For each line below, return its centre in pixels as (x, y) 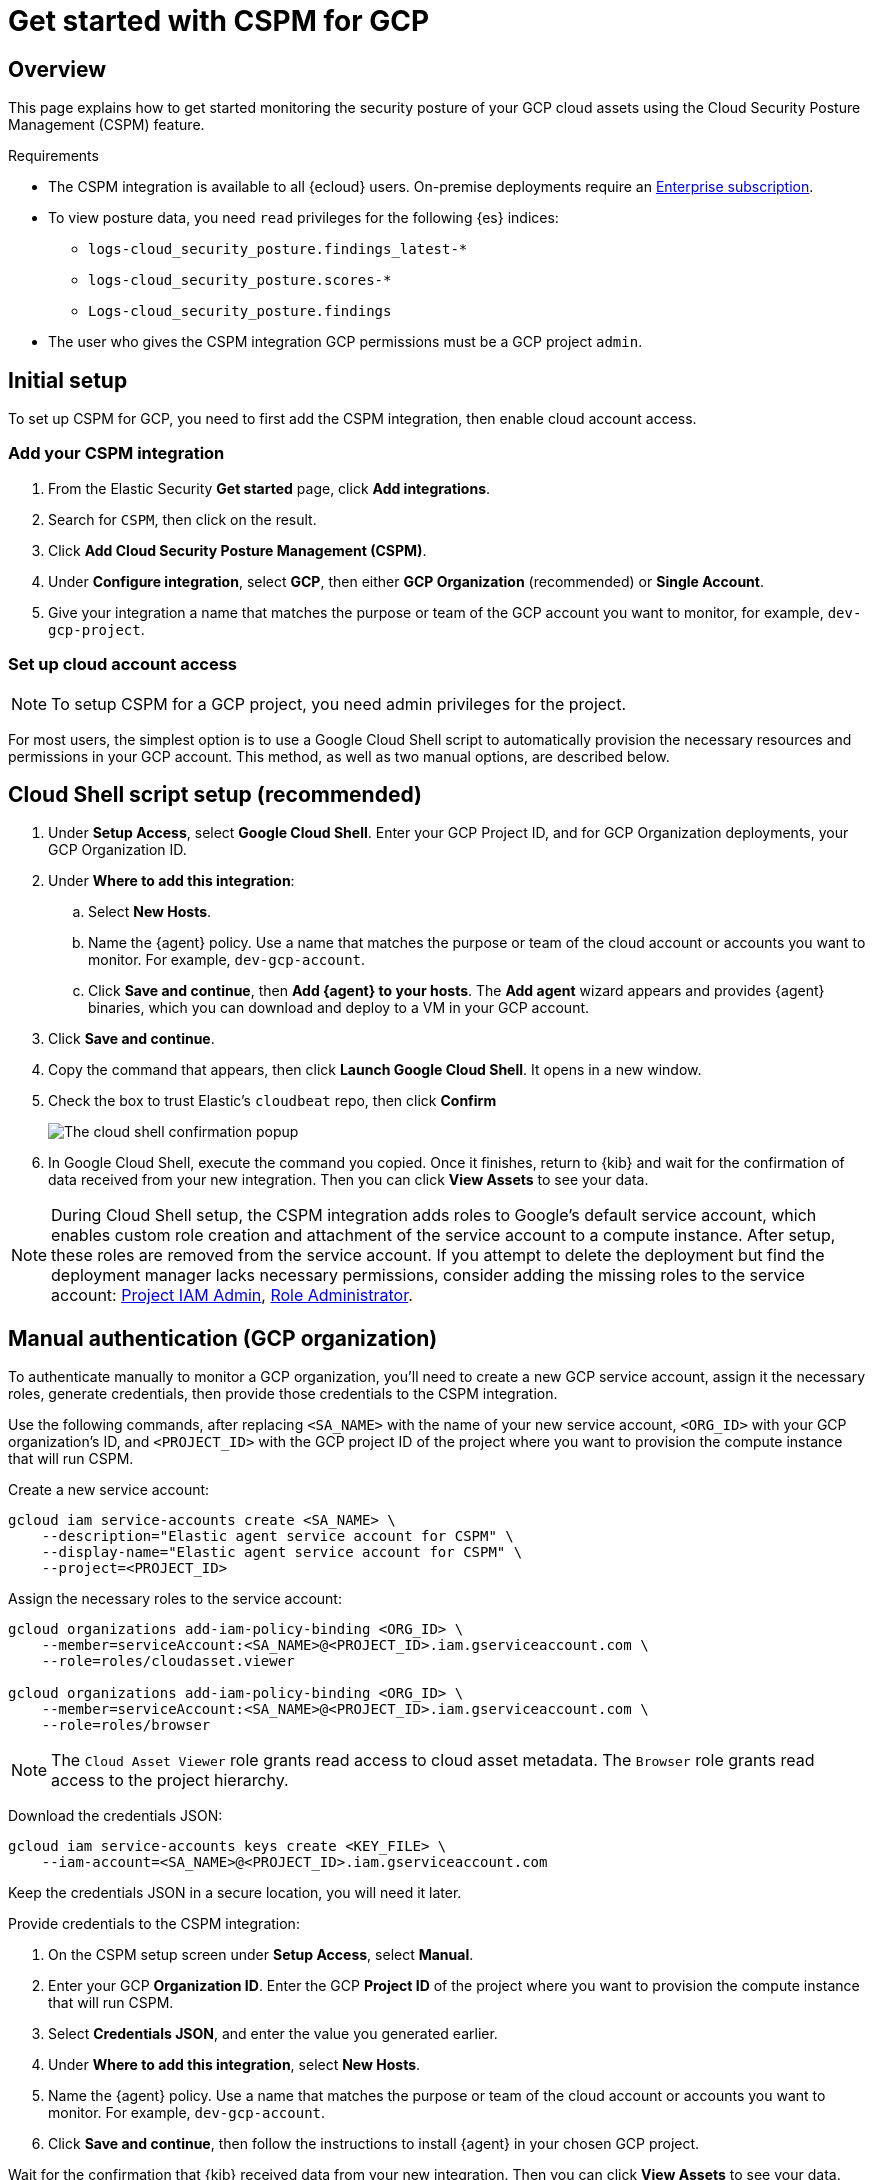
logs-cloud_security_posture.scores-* (240, 280)
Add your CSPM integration (116, 453)
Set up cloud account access (122, 664)
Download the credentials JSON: (115, 1816)
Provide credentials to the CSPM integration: (154, 1924)
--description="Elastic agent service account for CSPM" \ (277, 1536)
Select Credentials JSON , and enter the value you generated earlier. (273, 2034)
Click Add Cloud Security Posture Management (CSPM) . (237, 550)
